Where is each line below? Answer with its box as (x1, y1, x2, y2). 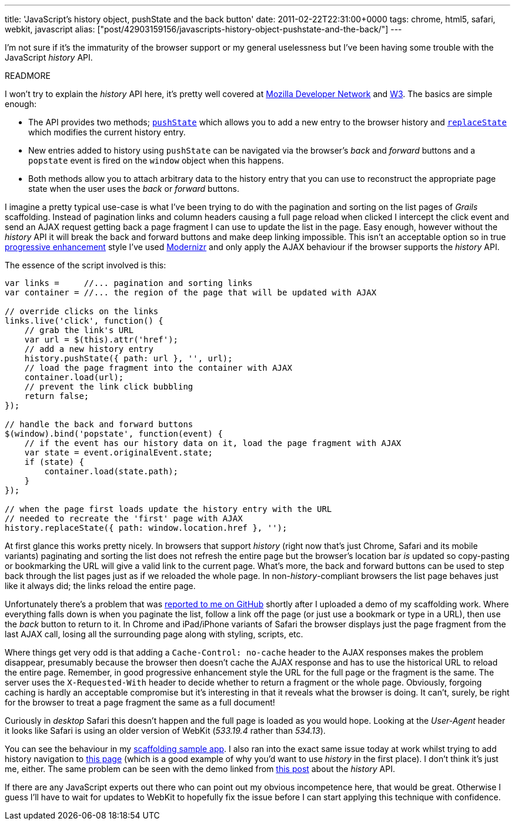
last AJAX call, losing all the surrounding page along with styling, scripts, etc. (5, 629, 303, 639)
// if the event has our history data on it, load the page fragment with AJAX (24, 438, 402, 448)
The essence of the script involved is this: (5, 260, 166, 270)
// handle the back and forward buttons (5, 420, 193, 429)
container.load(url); (24, 372, 124, 382)
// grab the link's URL (24, 325, 134, 335)
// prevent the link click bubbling (24, 382, 193, 391)
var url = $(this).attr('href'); (24, 335, 179, 344)
